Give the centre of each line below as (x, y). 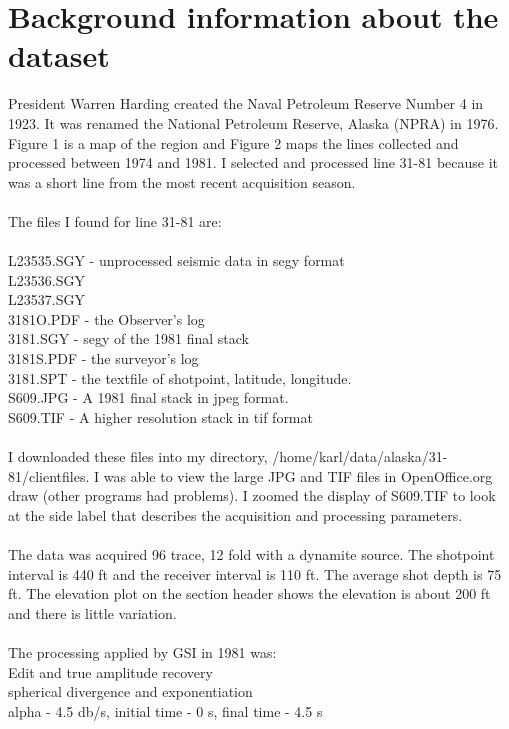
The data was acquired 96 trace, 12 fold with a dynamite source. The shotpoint (251, 553)
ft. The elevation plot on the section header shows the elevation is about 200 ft (249, 593)
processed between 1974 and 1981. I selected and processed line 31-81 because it (253, 162)
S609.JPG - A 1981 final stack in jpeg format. (148, 397)
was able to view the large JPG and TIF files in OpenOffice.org (298, 475)
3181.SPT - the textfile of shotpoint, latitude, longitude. (180, 377)
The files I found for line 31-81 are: (115, 220)
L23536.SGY (46, 279)
